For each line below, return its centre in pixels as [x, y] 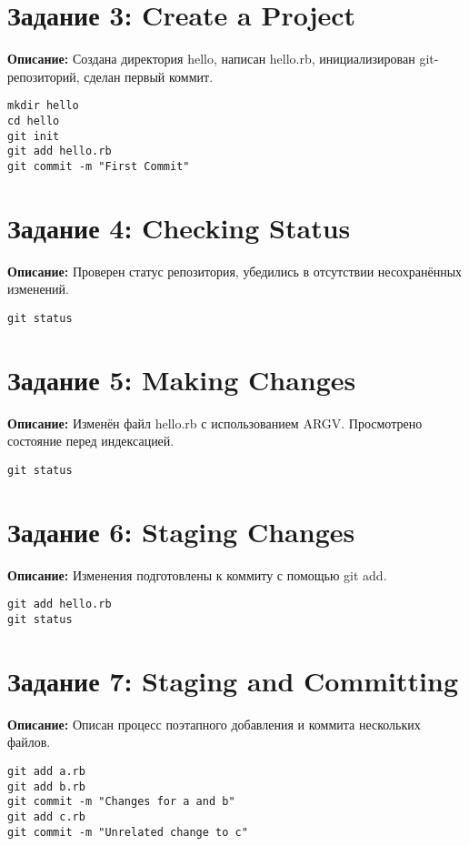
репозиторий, [44, 76]
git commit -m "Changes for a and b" [121, 802]
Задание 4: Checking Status [179, 227]
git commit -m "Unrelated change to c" [128, 832]
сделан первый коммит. [149, 76]
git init [34, 136]
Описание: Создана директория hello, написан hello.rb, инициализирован [211, 59]
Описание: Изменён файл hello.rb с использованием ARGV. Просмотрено [215, 423]
